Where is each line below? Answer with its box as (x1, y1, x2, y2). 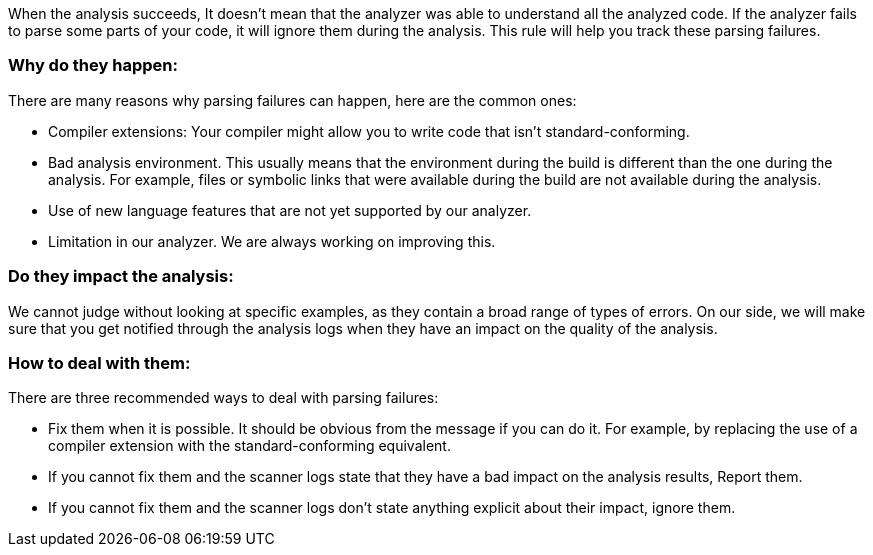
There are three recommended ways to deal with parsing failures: (8, 389, 439, 407)
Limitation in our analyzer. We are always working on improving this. (48, 232, 496, 250)
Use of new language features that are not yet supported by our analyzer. (48, 201, 532, 219)
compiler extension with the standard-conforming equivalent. (48, 437, 451, 455)
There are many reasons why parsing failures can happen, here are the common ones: (8, 91, 577, 109)
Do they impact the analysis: (8, 266, 234, 287)
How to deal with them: (8, 352, 191, 373)
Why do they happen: (8, 55, 178, 76)
